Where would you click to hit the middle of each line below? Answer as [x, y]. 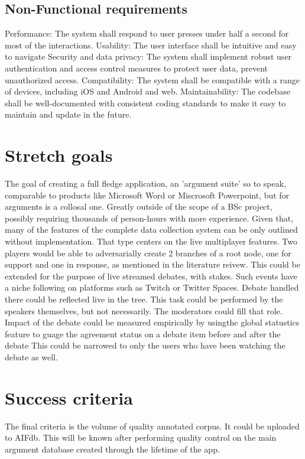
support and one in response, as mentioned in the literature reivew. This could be [152, 264]
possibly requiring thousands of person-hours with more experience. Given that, [149, 218]
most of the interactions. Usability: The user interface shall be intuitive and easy [151, 45]
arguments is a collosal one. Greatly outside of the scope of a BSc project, [139, 206]
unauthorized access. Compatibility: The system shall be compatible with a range [152, 79]
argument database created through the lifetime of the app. [112, 449]
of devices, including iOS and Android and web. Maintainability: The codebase [147, 91]
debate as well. [31, 357]
